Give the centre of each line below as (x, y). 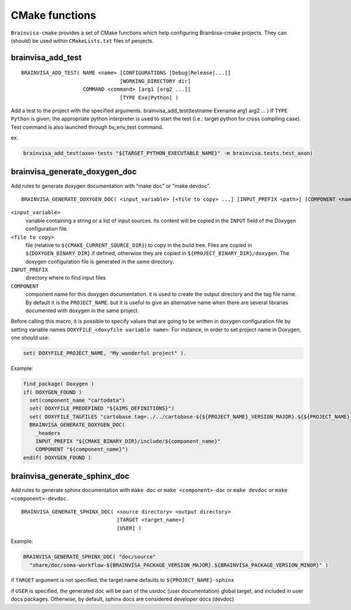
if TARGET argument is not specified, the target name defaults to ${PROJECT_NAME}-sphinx (123, 580)
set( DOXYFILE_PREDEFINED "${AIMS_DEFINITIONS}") (102, 409)
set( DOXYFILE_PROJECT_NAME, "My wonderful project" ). (105, 353)
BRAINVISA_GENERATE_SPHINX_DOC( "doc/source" (90, 557)
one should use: (30, 338)
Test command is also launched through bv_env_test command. (87, 127)
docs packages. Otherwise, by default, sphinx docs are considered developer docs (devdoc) (122, 599)
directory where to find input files (66, 278)
